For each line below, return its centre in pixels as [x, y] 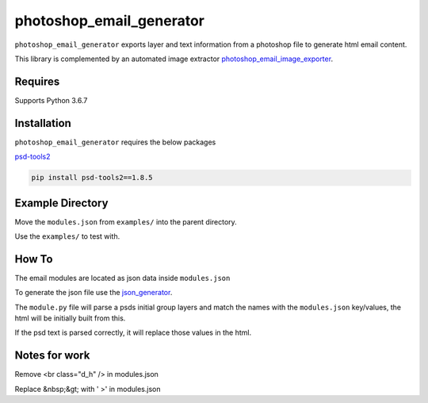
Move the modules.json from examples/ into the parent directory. [126, 221]
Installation [43, 123]
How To [34, 259]
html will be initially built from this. [70, 318]
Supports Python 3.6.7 [51, 100]
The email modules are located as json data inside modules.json [122, 278]
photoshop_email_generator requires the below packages [115, 142]
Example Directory [61, 203]
